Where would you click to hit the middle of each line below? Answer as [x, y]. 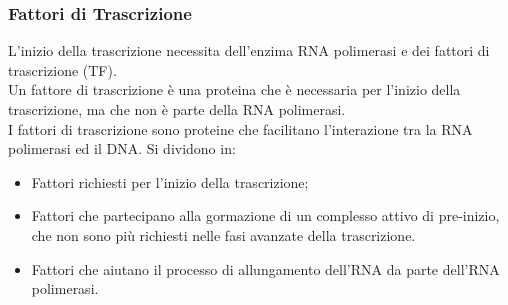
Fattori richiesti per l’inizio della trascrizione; [170, 181]
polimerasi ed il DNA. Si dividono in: [122, 148]
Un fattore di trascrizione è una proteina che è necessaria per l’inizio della [234, 89]
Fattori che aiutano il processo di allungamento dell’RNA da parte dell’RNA [265, 268]
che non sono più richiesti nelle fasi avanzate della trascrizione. [223, 234]
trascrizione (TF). [62, 69]
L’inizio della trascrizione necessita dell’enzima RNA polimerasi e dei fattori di [249, 50]
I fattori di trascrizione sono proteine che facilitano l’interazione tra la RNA [240, 128]
